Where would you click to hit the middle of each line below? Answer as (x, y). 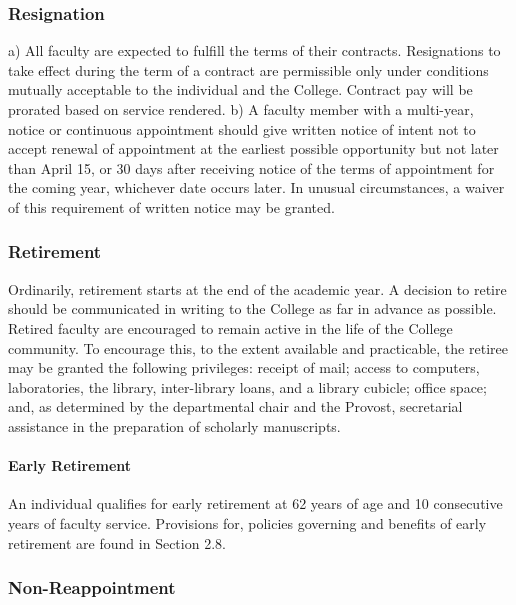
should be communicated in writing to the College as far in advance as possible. (252, 308)
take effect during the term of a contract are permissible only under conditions (248, 69)
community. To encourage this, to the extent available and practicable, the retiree (258, 347)
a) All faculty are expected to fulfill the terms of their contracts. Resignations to (254, 50)
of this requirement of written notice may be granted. (171, 206)
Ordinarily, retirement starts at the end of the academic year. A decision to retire (257, 288)
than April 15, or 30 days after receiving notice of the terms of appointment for (251, 167)
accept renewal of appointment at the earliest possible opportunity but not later (253, 148)
